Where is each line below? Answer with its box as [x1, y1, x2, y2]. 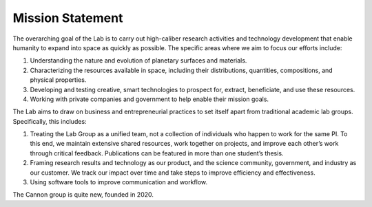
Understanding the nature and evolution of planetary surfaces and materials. [30, 56, 247, 65]
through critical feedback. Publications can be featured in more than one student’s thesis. [30, 149, 284, 157]
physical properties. [30, 76, 87, 84]
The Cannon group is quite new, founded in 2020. [12, 190, 154, 199]
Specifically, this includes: [12, 117, 87, 125]
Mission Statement [12, 10, 123, 25]
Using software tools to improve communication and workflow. [30, 178, 208, 186]
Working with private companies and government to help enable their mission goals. [30, 95, 269, 103]
